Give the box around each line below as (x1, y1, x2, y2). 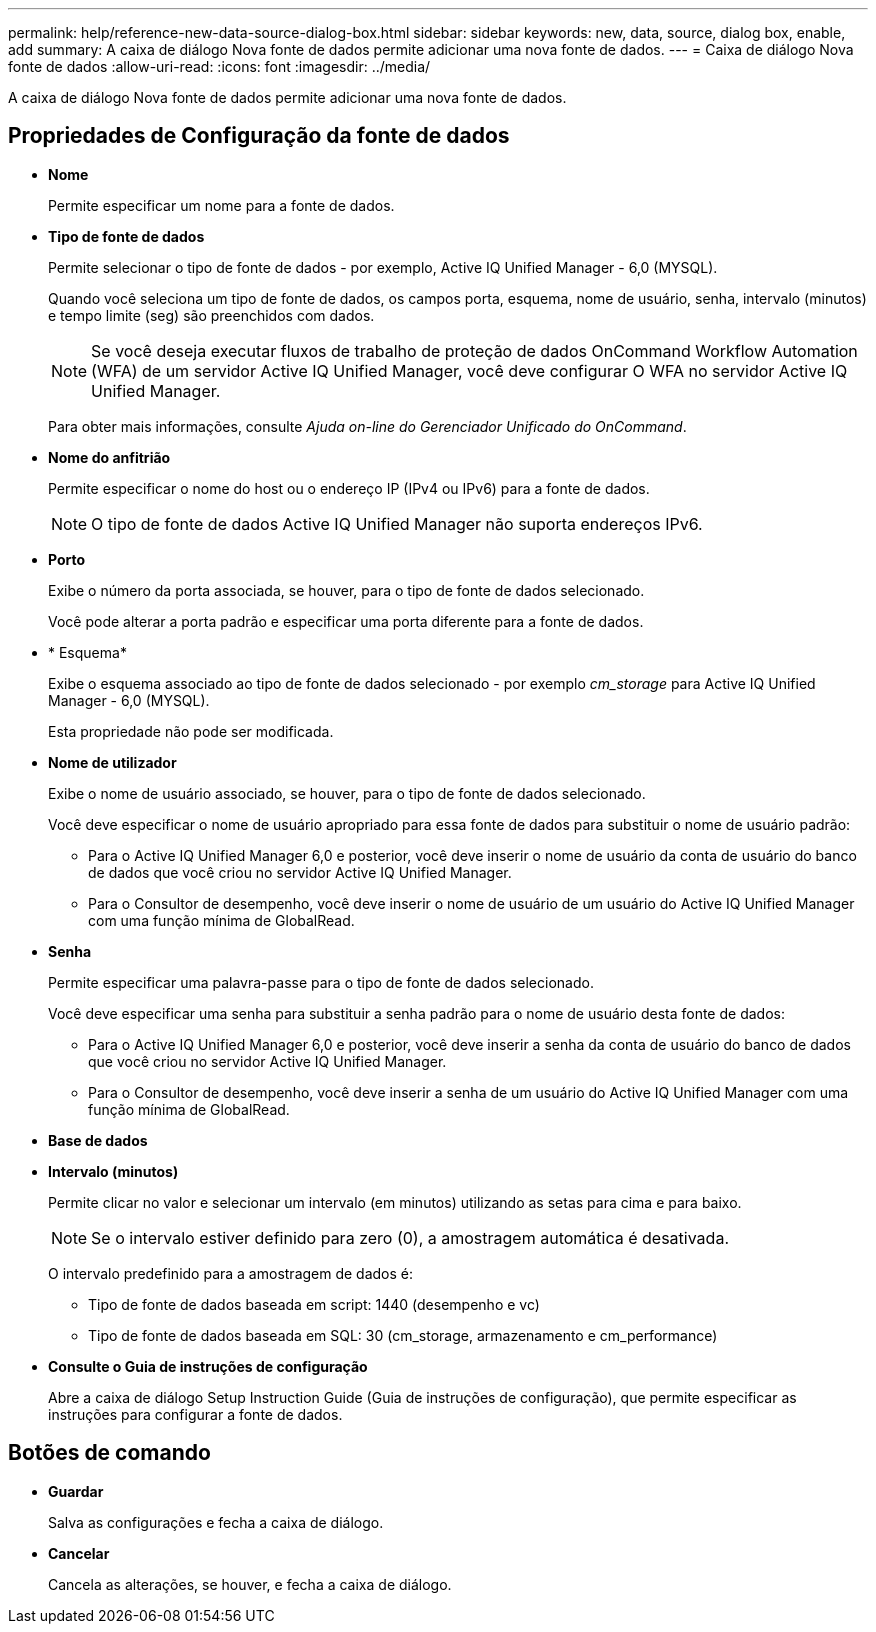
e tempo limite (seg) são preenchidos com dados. (48, 306, 375, 324)
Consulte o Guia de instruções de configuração (48, 1357, 368, 1375)
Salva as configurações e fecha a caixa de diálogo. (48, 1513, 384, 1531)
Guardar (48, 1482, 104, 1500)
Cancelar (48, 1544, 110, 1562)
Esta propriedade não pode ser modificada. (48, 722, 334, 740)
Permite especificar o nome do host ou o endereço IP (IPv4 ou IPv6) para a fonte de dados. (48, 479, 650, 497)
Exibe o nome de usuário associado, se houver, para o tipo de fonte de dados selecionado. (48, 784, 646, 802)
